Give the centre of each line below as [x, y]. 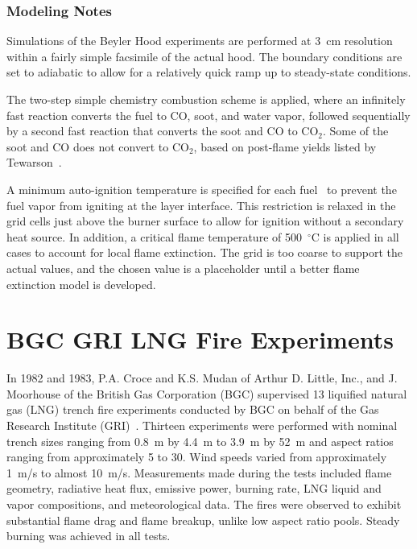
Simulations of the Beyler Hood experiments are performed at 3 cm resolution [200, 41]
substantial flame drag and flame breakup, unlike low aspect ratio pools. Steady [203, 520]
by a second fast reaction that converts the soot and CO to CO [163, 131]
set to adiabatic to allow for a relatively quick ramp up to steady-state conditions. [209, 72]
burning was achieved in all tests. [89, 536]
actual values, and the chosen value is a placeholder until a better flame [183, 268]
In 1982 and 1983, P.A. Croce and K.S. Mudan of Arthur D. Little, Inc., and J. [202, 378]
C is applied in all [355, 236]
